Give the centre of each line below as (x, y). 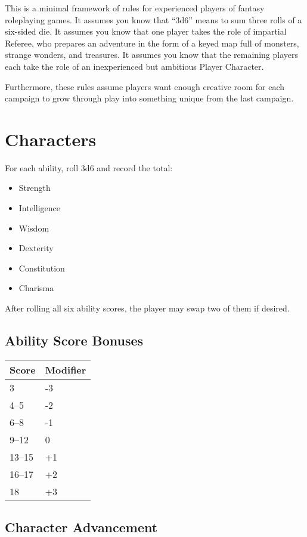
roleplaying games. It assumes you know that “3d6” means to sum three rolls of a (153, 19)
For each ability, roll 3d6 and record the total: (89, 167)
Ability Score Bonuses (74, 340)
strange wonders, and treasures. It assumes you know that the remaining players (151, 55)
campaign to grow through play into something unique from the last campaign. (149, 98)
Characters (51, 139)
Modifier (66, 369)
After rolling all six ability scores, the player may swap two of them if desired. (147, 308)
